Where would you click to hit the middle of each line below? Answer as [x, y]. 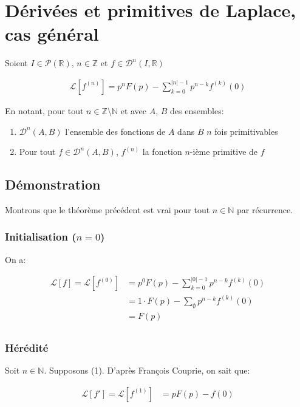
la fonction [162, 152]
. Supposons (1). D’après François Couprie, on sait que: [147, 370]
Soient [16, 63]
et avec [134, 110]
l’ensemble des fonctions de [115, 131]
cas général [52, 34]
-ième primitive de [224, 152]
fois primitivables [246, 131]
